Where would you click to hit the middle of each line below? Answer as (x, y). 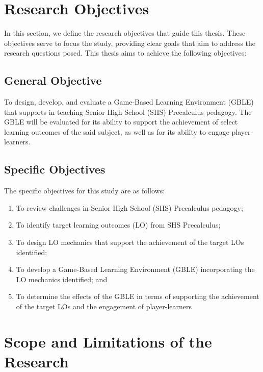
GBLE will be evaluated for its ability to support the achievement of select (121, 122)
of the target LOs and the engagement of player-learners (104, 306)
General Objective (53, 80)
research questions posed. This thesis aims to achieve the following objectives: (125, 53)
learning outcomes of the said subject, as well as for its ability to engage (117, 131)
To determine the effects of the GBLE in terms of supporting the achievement (138, 296)
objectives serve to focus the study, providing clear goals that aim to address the (130, 43)
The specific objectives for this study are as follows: (85, 191)
